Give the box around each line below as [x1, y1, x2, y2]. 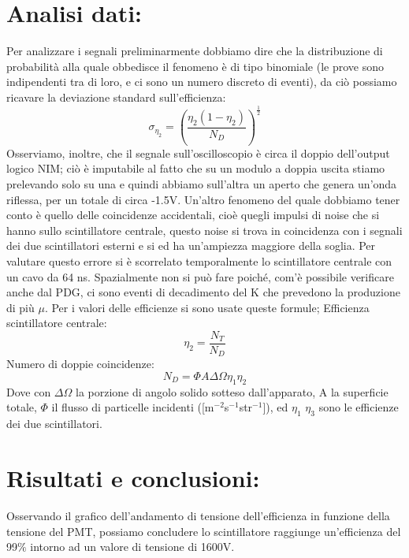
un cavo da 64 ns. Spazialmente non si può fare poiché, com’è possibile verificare [6, 268, 394, 285]
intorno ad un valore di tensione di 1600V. [30, 538, 235, 555]
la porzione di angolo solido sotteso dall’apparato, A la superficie [75, 383, 389, 400]
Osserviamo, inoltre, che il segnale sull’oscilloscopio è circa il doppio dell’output [6, 144, 390, 161]
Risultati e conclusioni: [6, 462, 260, 493]
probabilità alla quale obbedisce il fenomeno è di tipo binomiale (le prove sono [6, 58, 384, 74]
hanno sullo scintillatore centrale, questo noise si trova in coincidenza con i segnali [6, 221, 403, 238]
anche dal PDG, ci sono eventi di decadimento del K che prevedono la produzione [6, 284, 400, 300]
